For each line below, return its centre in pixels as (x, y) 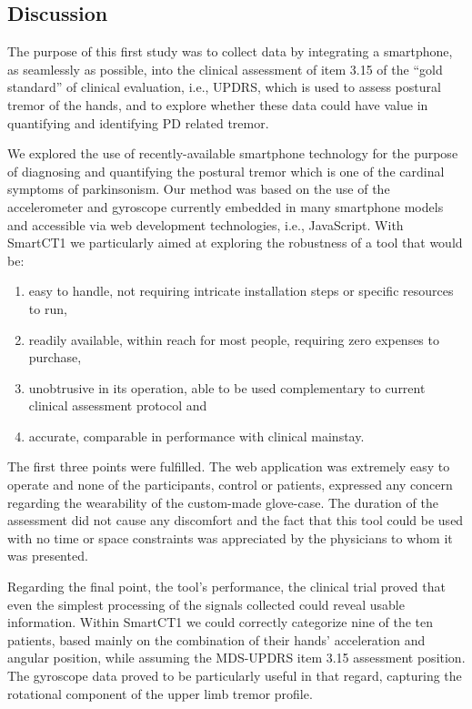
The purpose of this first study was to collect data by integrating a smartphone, (230, 51)
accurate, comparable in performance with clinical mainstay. (196, 436)
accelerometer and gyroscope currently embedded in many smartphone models (226, 206)
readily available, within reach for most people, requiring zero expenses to (234, 339)
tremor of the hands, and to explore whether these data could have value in (218, 104)
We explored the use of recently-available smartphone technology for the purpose (233, 153)
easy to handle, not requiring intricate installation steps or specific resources (241, 291)
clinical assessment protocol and (118, 405)
